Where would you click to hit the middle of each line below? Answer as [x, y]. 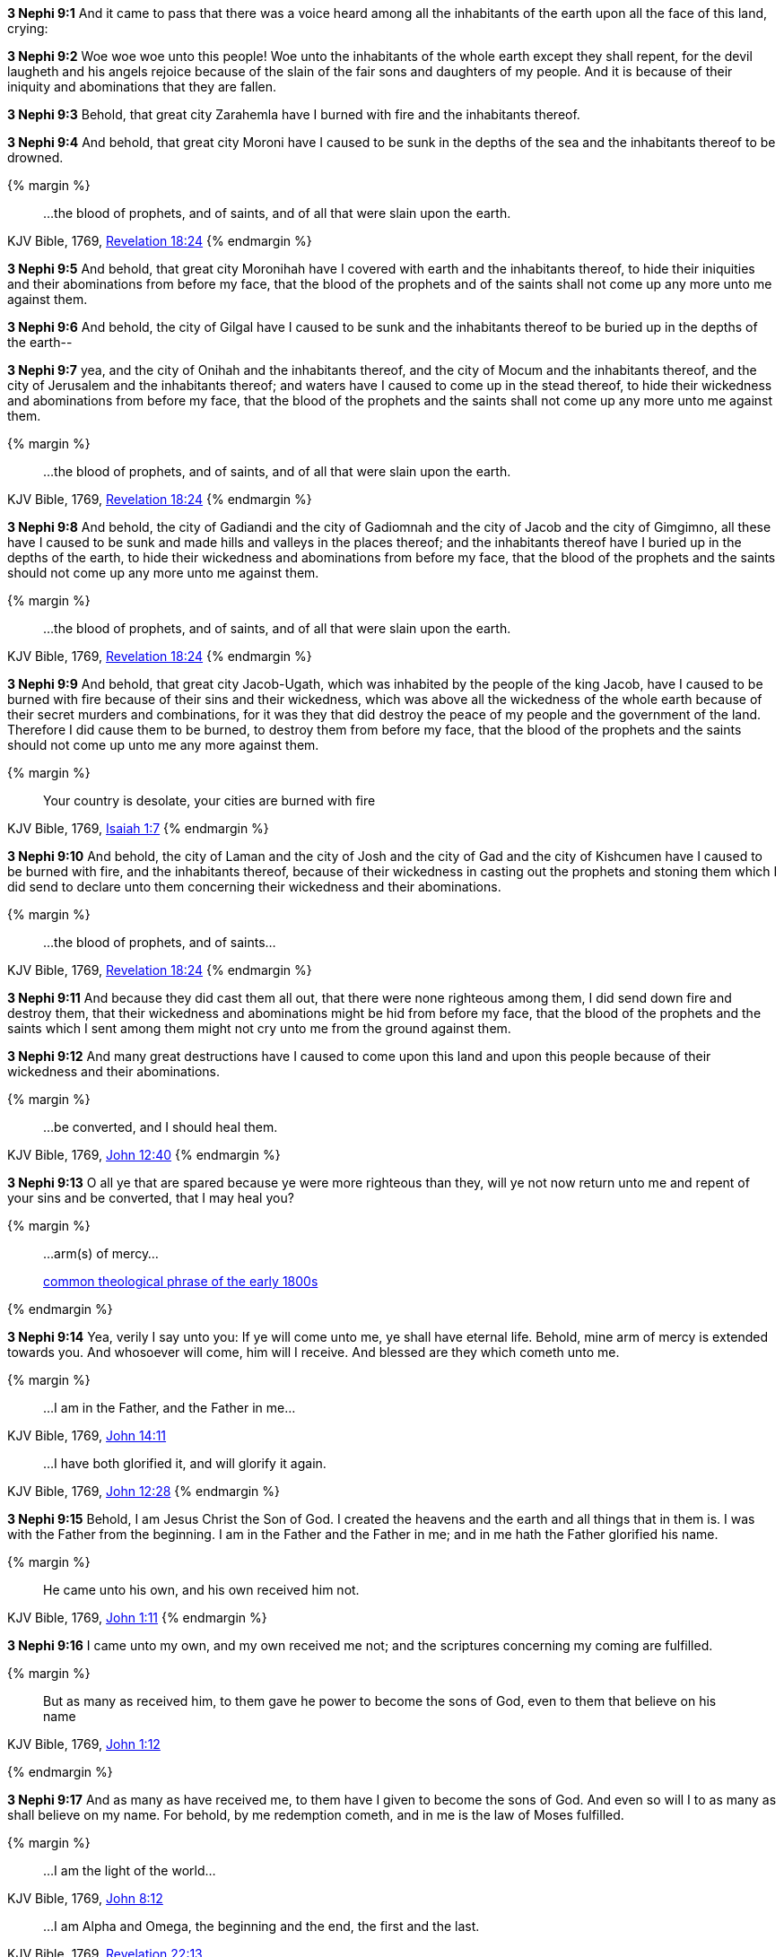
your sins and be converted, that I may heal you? [151, 1198]
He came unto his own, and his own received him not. [201, 1590]
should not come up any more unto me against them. [163, 573]
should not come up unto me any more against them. [163, 745]
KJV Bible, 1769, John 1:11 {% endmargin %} [137, 1618]
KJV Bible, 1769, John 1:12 [84, 1744]
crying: [28, 28]
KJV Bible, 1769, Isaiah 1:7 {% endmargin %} [138, 828]
